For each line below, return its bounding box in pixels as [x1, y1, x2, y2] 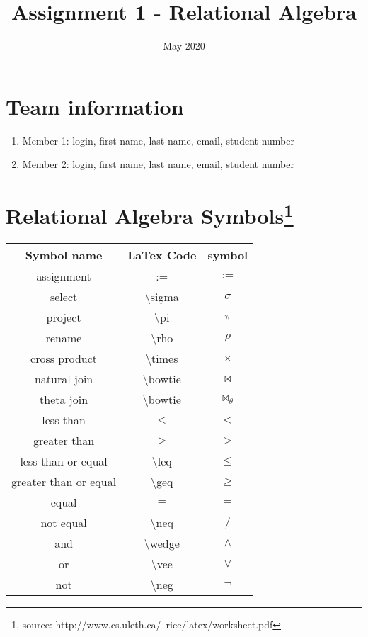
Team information [6, 91, 184, 120]
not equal [40, 514, 87, 531]
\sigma [144, 288, 179, 305]
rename [45, 329, 82, 346]
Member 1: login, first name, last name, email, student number [22, 133, 294, 147]
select [50, 288, 78, 305]
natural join [34, 371, 93, 388]
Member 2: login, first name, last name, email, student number [22, 157, 294, 171]
